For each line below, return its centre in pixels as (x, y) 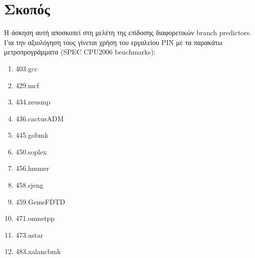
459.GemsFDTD (40, 201)
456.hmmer (32, 168)
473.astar (29, 234)
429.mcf (27, 85)
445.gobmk (32, 135)
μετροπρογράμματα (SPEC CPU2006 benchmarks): (80, 52)
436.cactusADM (40, 118)
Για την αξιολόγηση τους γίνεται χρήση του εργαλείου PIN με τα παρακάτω (113, 42)
